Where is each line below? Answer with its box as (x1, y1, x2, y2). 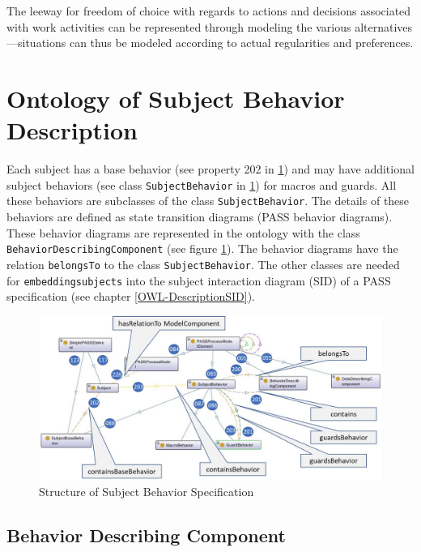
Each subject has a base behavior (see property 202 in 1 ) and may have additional (6, 160, 415, 178)
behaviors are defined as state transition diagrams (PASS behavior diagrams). (6, 208, 393, 225)
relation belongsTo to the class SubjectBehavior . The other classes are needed (6, 255, 400, 272)
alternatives (355, 18, 413, 35)
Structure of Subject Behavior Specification (39, 483, 254, 500)
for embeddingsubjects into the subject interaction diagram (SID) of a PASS (6, 272, 391, 289)
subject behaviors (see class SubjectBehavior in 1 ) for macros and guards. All (6, 176, 397, 193)
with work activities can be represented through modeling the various (6, 18, 351, 35)
